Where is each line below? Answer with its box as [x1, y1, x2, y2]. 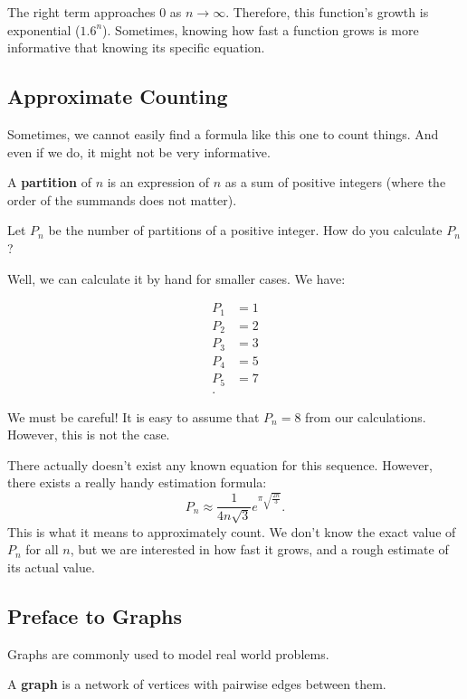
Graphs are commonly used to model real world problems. [7, 644, 329, 663]
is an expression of [107, 173, 209, 192]
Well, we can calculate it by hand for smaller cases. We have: [7, 269, 346, 288]
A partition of [7, 173, 91, 192]
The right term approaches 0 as [7, 3, 182, 21]
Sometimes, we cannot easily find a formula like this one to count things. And [7, 124, 439, 143]
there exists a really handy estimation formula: [7, 473, 267, 492]
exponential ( [7, 20, 81, 39]
